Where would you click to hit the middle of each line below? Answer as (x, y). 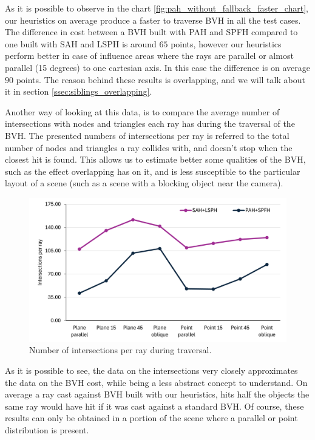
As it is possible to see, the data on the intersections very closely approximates (151, 370)
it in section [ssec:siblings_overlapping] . (79, 91)
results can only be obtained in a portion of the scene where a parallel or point (151, 418)
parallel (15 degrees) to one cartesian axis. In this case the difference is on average (158, 67)
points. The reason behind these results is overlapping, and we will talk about (161, 79)
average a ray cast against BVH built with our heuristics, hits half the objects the (157, 394)
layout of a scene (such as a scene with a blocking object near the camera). (144, 183)
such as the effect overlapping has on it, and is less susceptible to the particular (153, 171)
